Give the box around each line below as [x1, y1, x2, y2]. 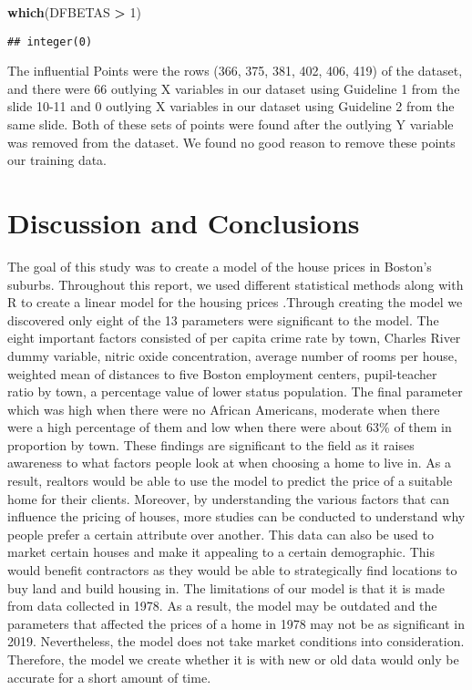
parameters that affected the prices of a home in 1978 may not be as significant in [7, 613, 466, 633]
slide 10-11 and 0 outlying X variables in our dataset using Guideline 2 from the [7, 97, 455, 116]
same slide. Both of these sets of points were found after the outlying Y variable [7, 115, 454, 134]
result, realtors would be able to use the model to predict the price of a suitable [7, 471, 453, 490]
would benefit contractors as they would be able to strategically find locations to [7, 561, 457, 580]
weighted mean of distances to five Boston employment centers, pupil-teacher [7, 364, 437, 383]
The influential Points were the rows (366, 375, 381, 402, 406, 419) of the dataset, [7, 61, 463, 80]
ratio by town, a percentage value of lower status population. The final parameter [7, 382, 463, 401]
